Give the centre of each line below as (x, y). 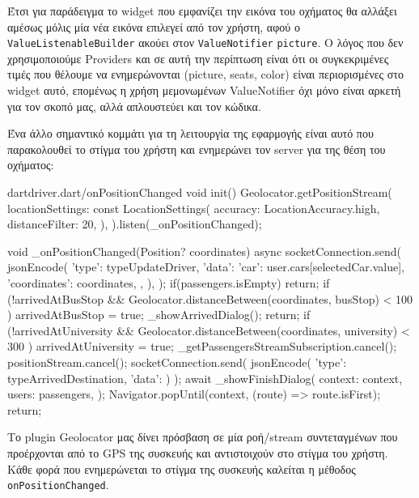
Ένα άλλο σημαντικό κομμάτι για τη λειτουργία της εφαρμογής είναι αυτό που (190, 133)
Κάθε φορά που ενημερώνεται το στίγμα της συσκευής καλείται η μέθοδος (182, 468)
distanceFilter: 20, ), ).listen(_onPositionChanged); (135, 224)
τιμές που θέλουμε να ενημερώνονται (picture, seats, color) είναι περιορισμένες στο (205, 74)
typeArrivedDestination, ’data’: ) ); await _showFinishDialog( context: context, (205, 378)
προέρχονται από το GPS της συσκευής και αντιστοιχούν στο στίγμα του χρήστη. (198, 452)
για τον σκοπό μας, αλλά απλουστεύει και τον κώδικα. (134, 106)
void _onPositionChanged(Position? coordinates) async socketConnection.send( (205, 251)
